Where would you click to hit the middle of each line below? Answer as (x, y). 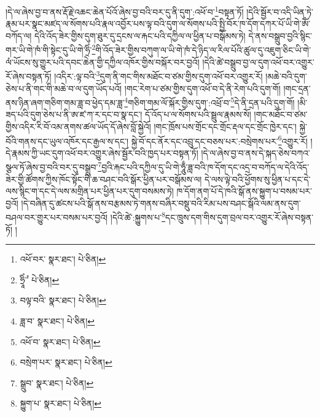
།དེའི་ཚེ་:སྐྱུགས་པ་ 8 (138, 216)
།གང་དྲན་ (297, 88)
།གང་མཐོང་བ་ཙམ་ (281, 114)
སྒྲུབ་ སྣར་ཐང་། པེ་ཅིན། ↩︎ (57, 382)
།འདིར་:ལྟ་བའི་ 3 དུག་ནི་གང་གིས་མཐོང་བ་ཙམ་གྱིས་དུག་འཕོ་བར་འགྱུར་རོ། (158, 75)
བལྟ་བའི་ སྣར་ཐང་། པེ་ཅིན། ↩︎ (63, 300)
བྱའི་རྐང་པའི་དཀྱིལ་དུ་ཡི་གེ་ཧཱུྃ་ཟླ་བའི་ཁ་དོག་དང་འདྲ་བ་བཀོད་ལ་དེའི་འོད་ (205, 167)
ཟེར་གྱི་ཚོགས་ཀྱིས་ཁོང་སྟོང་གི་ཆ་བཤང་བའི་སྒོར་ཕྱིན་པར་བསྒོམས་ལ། (104, 179)
